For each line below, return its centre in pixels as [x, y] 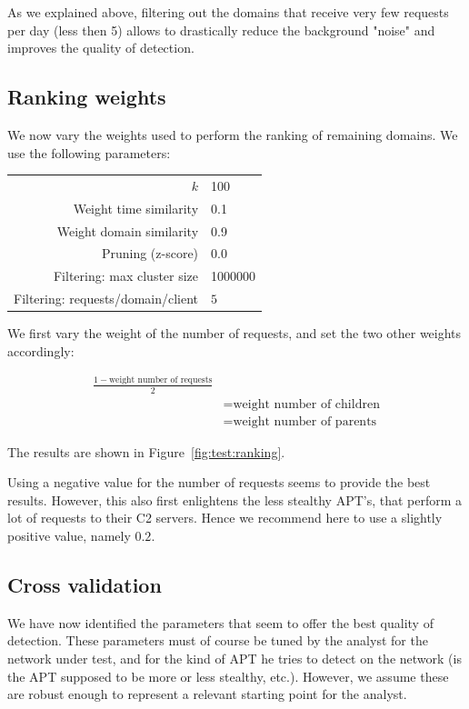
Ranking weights [87, 97]
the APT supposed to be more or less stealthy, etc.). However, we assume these [228, 676]
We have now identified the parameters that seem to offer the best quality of [220, 622]
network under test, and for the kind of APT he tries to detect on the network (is [234, 659]
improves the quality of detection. [101, 48]
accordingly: [41, 350]
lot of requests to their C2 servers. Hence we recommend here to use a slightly [225, 518]
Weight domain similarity [128, 230]
